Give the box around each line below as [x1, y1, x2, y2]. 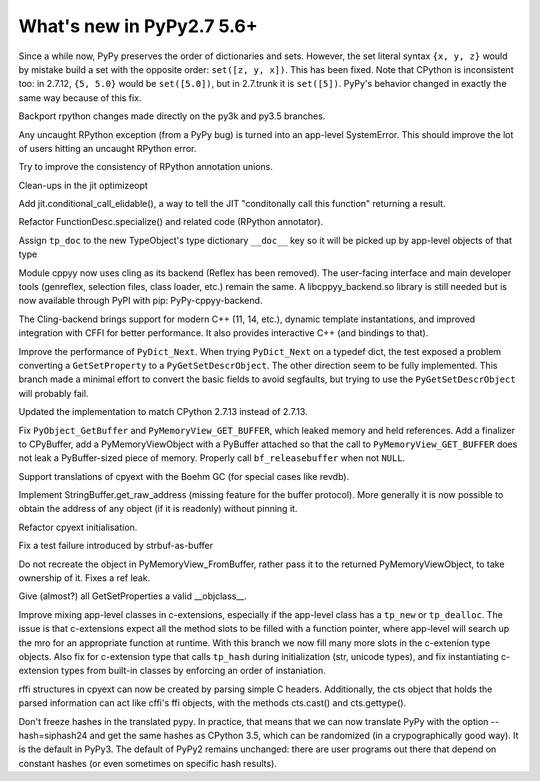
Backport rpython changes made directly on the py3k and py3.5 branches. [18, 110, 326, 122]
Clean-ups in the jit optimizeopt [18, 179, 149, 191]
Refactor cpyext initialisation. [18, 521, 138, 533]
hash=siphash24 [18, 729, 88, 741]
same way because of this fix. [18, 91, 142, 104]
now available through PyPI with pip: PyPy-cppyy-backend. [18, 295, 263, 307]
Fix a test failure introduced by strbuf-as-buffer [18, 540, 214, 552]
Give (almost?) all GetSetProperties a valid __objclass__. [18, 590, 247, 602]
